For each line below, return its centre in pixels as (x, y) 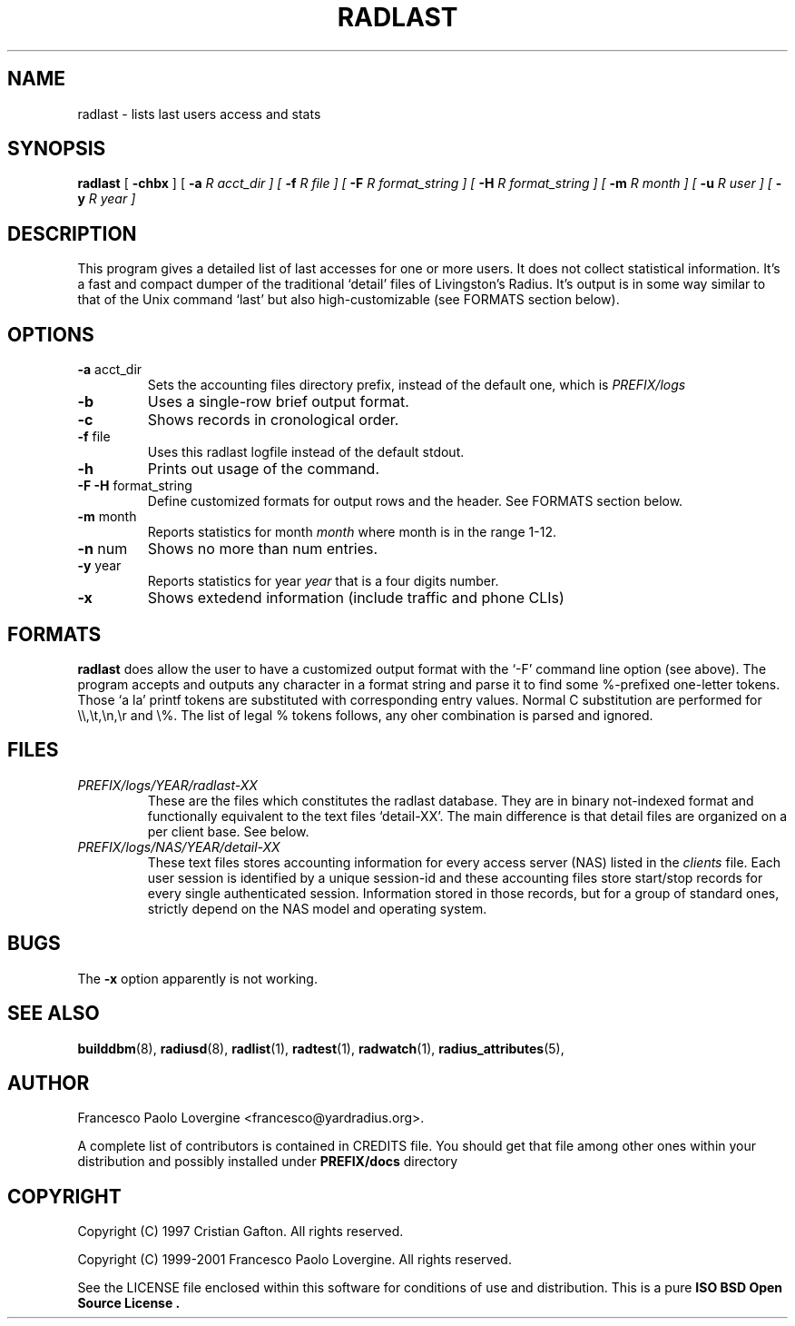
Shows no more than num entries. (263, 549)
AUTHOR (49, 1083)
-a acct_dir (110, 370)
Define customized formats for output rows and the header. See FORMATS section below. (415, 501)
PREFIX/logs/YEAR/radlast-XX (167, 785)
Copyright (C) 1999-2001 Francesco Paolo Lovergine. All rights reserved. (294, 1260)
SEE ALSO (54, 1014)
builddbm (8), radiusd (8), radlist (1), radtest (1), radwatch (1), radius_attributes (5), (321, 1048)
